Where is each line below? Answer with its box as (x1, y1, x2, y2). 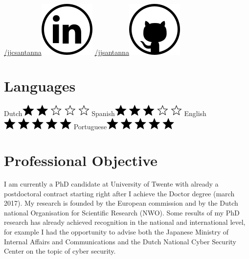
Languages (4, 75, 76, 95)
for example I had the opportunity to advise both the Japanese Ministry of (4, 227, 229, 236)
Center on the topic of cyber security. (4, 246, 116, 256)
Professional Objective (4, 150, 158, 170)
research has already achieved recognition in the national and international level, (4, 217, 246, 227)
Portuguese (73, 121, 107, 132)
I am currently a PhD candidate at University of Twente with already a (4, 179, 219, 189)
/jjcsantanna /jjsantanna (4, 47, 129, 57)
